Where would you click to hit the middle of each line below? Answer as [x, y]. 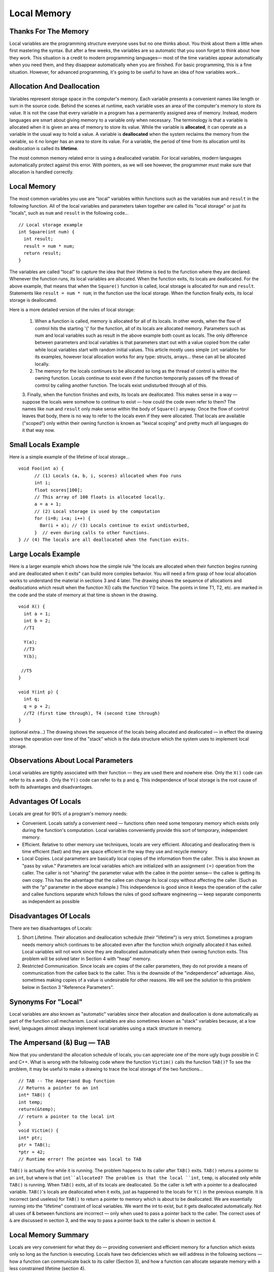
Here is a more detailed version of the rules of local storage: [72, 309]
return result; [42, 253]
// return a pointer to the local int [67, 1116]
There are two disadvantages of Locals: [51, 928]
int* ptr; [30, 1138]
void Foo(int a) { [41, 469]
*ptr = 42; [32, 1152]
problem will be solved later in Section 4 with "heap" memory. [87, 959]
